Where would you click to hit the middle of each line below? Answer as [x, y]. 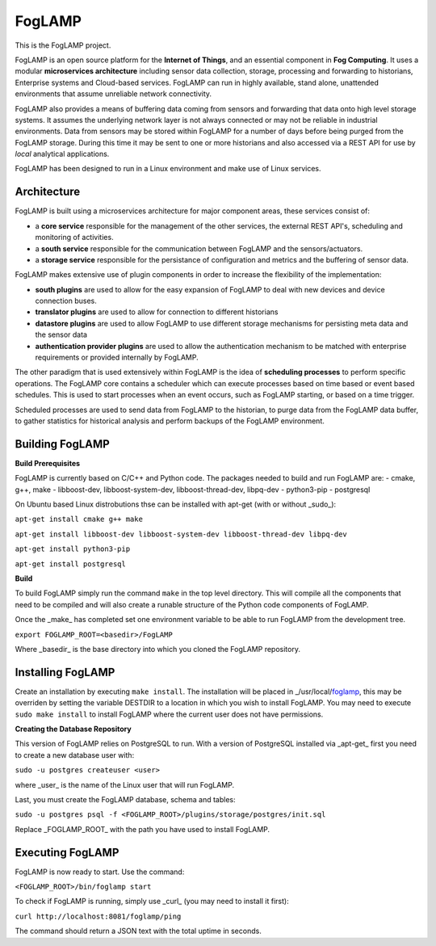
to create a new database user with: [75, 755]
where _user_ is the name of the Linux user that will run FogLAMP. [124, 784]
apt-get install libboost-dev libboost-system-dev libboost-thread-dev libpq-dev [181, 534]
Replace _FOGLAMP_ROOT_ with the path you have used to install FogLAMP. [143, 829]
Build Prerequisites [48, 463]
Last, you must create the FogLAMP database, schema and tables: [125, 800]
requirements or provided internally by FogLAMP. [117, 357]
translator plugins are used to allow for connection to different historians [157, 312]
